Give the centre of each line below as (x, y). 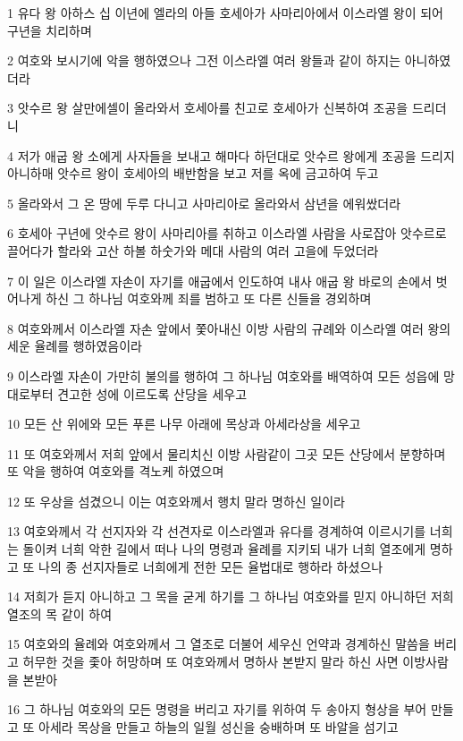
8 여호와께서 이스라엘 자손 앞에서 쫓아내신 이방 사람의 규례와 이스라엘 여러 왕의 (229, 328)
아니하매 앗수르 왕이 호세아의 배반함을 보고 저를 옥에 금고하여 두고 (193, 173)
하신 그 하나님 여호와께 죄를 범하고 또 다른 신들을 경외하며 (209, 298)
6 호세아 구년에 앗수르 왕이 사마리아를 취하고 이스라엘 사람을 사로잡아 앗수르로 (227, 233)
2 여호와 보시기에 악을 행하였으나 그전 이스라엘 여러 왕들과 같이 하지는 (204, 60)
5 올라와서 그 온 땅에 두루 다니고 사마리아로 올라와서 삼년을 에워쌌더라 (204, 203)
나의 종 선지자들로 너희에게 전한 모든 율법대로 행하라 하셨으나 (211, 566)
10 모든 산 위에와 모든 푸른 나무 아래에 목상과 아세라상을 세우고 (184, 424)
